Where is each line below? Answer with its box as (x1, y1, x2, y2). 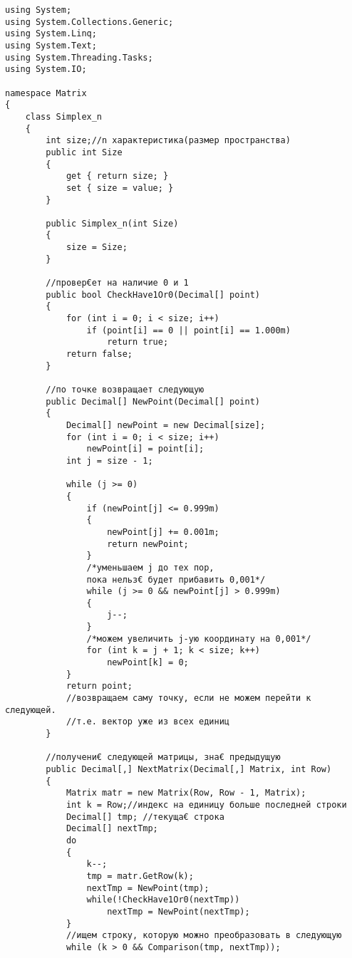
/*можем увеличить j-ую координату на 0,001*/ (86, 633, 311, 644)
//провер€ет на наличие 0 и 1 (46, 278, 189, 288)
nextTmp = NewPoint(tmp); (86, 882, 209, 893)
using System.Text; (5, 40, 97, 51)
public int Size (46, 147, 123, 157)
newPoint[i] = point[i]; (86, 444, 205, 454)
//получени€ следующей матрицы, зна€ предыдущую (46, 752, 281, 763)
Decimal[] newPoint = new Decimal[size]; (66, 420, 266, 430)
